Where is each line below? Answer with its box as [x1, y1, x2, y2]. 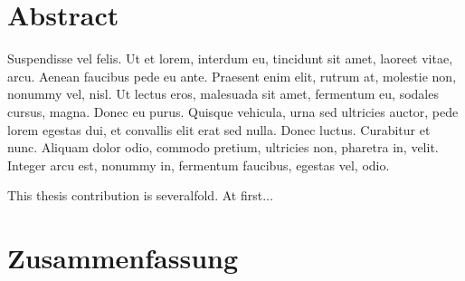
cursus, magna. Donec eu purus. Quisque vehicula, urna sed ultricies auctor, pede [7, 102, 459, 121]
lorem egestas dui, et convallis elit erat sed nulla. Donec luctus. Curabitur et [7, 120, 431, 139]
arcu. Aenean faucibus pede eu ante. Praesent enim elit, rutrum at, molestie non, [7, 66, 457, 85]
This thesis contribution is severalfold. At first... [7, 186, 273, 205]
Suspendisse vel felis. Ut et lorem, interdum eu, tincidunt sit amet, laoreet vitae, [7, 49, 453, 68]
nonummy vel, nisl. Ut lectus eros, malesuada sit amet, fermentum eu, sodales [7, 84, 439, 103]
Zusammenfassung [7, 239, 239, 276]
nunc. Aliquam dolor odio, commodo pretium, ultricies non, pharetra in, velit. [7, 138, 439, 157]
